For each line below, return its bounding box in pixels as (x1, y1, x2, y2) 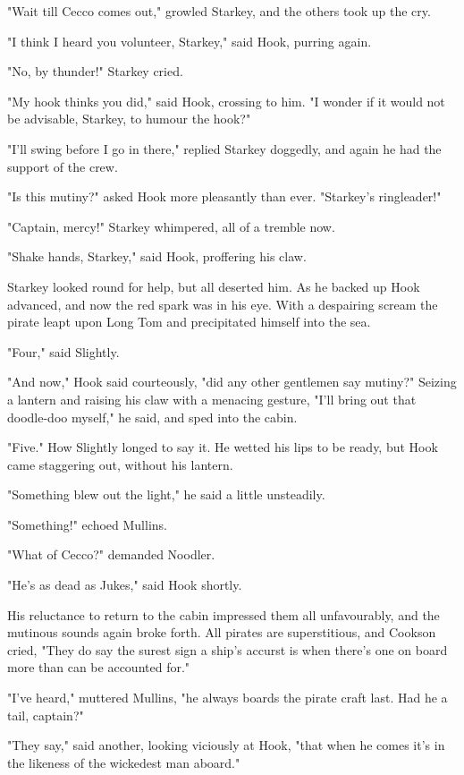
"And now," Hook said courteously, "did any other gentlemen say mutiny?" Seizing (7, 372, 457, 391)
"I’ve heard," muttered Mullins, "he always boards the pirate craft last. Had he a (7, 688, 448, 707)
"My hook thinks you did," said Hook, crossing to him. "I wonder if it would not (7, 91, 445, 110)
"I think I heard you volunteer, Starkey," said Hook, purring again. (7, 31, 372, 50)
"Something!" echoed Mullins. (7, 515, 167, 533)
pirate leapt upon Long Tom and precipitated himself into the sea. (7, 312, 371, 331)
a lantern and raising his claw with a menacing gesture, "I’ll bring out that (7, 389, 417, 408)
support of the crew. (7, 157, 118, 175)
